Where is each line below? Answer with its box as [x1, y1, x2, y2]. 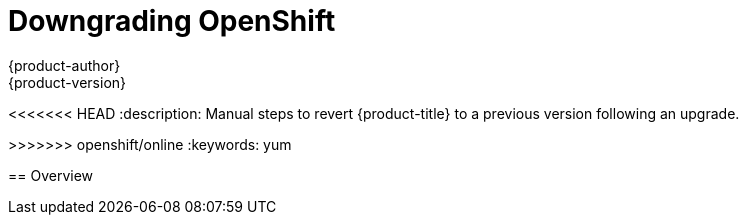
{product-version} [8, 73, 127, 91]
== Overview [8, 166, 94, 184]
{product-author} [8, 56, 121, 74]
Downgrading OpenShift [8, 4, 336, 38]
